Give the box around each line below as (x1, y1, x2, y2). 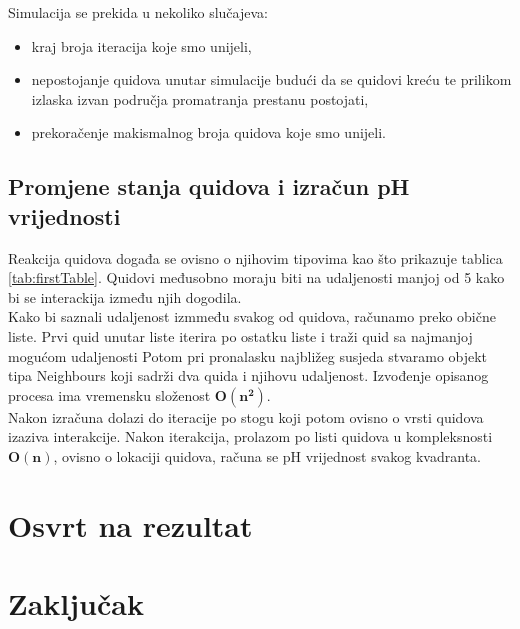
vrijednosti (8, 200, 121, 231)
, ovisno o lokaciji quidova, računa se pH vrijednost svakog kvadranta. (53, 445, 481, 466)
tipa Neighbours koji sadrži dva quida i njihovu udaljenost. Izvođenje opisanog (8, 365, 489, 386)
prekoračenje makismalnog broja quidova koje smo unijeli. (31, 122, 386, 143)
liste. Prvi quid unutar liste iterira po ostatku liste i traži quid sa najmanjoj (8, 325, 473, 346)
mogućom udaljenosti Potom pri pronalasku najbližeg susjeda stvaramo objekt (8, 345, 488, 366)
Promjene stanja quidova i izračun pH (8, 171, 410, 202)
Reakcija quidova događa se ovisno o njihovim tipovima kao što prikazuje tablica (8, 247, 503, 268)
